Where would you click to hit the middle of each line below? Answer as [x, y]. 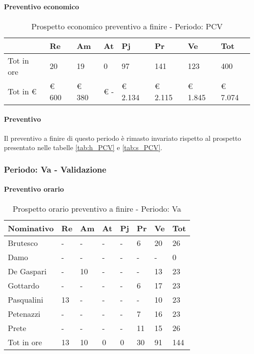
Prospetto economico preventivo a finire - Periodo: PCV [127, 26]
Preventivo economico [42, 6]
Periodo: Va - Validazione [55, 169]
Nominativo [31, 228]
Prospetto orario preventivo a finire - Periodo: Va [97, 209]
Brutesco [23, 243]
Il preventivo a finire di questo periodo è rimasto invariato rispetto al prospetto [123, 138]
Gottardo [24, 286]
